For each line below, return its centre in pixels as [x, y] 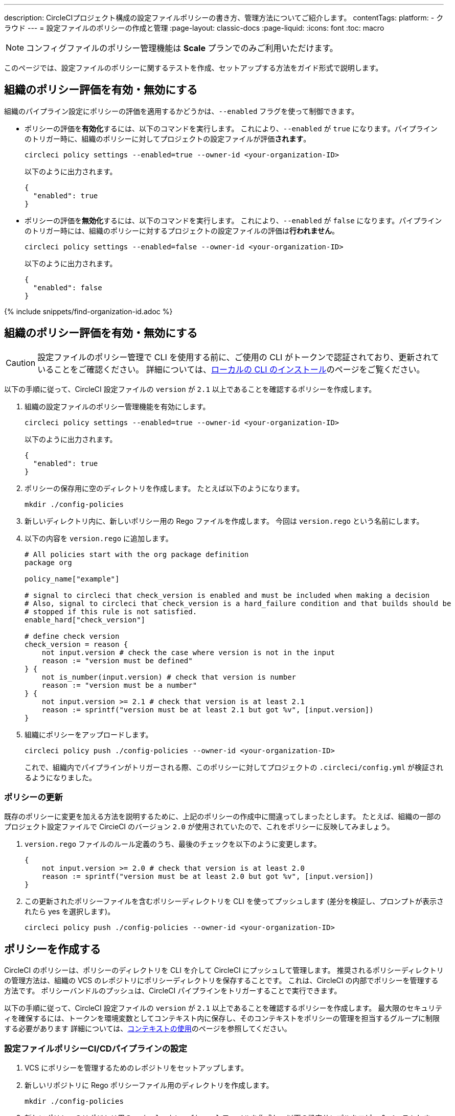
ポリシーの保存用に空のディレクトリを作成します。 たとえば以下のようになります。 [164, 488]
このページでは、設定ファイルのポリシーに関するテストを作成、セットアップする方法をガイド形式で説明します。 [194, 68]
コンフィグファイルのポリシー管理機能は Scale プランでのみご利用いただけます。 [182, 48]
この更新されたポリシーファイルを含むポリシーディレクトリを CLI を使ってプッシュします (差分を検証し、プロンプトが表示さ [234, 901]
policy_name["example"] [72, 579]
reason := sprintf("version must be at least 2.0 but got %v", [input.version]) [208, 877]
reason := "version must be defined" [117, 660]
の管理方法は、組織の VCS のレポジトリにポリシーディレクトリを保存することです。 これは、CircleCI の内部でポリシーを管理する [221, 981]
